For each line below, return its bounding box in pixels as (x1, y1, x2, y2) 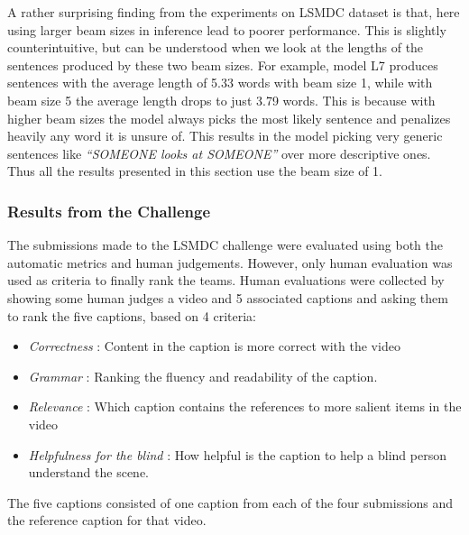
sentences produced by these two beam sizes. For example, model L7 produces (7, 55, 438, 74)
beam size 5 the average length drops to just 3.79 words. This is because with (7, 90, 436, 109)
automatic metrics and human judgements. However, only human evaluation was (7, 253, 453, 272)
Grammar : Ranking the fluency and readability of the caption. (28, 366, 378, 385)
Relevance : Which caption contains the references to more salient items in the (28, 397, 462, 416)
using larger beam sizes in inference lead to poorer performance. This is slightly (7, 20, 446, 39)
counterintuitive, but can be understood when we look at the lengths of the (7, 38, 424, 57)
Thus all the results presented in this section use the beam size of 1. (7, 161, 382, 180)
